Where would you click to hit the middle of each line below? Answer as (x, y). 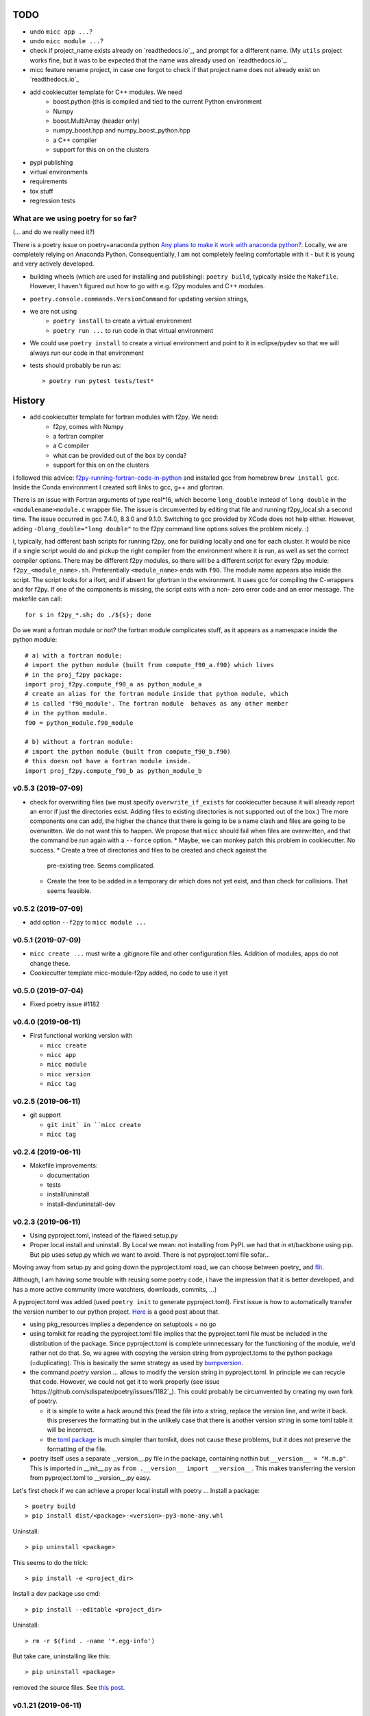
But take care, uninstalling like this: (62, 1656)
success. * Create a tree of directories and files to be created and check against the (148, 850)
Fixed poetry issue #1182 (65, 1004)
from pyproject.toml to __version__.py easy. (90, 1478)
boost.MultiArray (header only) (97, 121)
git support (45, 1115)
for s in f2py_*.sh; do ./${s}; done (88, 615)
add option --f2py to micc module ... (88, 922)
